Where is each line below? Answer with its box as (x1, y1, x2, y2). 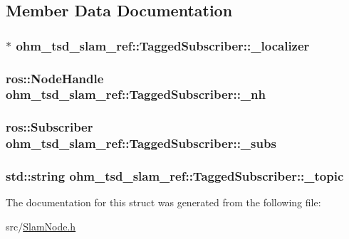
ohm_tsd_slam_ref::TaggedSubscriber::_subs (6, 134, 276, 152)
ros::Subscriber (6, 118, 93, 136)
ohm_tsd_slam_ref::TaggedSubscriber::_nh (6, 85, 266, 103)
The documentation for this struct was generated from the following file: (6, 195, 321, 210)
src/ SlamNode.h (6, 218, 76, 233)
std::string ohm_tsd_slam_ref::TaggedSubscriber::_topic (6, 167, 344, 185)
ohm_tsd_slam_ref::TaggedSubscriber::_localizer (16, 36, 310, 54)
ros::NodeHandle (6, 69, 104, 87)
